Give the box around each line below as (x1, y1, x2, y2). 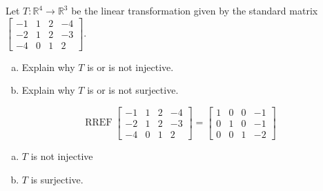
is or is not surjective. (87, 83, 179, 97)
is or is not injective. (87, 59, 174, 74)
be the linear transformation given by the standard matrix (71, 3, 318, 17)
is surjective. (30, 172, 84, 186)
